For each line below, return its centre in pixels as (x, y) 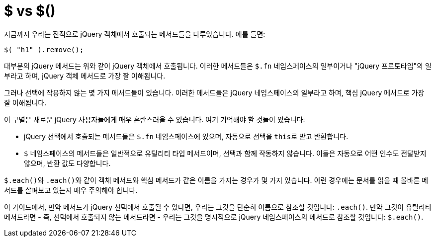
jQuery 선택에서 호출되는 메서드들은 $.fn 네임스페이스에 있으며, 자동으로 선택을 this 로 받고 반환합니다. (186, 136)
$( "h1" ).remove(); (44, 49)
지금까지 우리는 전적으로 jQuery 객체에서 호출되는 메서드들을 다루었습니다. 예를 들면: (135, 34)
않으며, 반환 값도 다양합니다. (67, 163)
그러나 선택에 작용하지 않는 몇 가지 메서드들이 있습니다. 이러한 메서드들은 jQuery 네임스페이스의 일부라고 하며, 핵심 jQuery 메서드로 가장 (214, 92)
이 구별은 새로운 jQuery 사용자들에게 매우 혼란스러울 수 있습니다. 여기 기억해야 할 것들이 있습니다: (155, 119)
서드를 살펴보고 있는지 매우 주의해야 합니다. (71, 190)
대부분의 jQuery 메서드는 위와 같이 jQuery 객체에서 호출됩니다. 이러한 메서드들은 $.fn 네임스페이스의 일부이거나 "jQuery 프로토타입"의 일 (218, 66)
